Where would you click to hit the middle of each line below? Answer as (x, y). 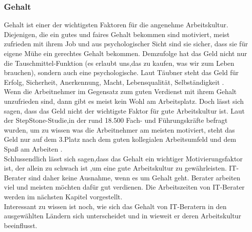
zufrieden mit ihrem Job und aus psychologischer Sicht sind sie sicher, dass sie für (126, 44)
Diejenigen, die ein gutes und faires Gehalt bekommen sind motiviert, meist (117, 34)
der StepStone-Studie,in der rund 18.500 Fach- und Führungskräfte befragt (116, 120)
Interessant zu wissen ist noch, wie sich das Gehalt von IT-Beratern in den (115, 206)
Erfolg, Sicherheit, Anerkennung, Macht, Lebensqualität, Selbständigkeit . (114, 82)
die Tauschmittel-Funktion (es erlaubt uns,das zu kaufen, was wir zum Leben (119, 63)
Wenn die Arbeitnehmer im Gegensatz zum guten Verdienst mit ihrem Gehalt (120, 91)
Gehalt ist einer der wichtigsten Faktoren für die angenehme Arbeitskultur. (116, 25)
